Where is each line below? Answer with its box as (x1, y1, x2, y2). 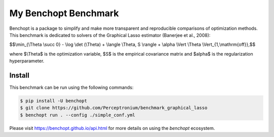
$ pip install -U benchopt (20, 98, 87, 104)
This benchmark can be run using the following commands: (9, 84, 134, 90)
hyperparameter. (9, 58, 45, 64)
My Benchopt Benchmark (9, 8, 119, 19)
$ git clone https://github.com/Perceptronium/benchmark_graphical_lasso (20, 105, 208, 111)
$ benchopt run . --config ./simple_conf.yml (20, 112, 135, 118)
